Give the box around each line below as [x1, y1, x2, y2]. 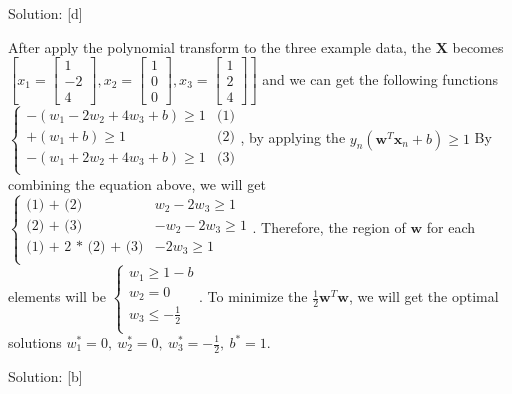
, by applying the [240, 127, 346, 148]
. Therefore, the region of [252, 216, 406, 237]
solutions [8, 332, 62, 352]
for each [426, 216, 476, 237]
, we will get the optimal [348, 286, 499, 307]
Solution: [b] [8, 365, 83, 386]
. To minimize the [199, 286, 308, 307]
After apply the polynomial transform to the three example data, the [8, 36, 431, 57]
